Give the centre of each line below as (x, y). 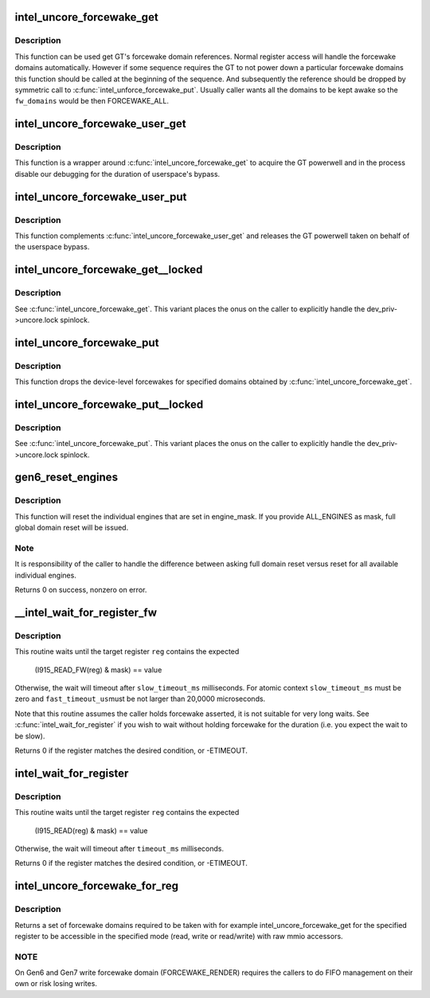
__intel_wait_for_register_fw (86, 612)
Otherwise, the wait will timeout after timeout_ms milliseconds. (119, 848)
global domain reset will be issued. (72, 528)
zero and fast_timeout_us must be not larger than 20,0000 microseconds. (140, 699)
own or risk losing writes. (56, 984)
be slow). (30, 736)
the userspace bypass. (52, 247)
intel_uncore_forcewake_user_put (101, 196)
